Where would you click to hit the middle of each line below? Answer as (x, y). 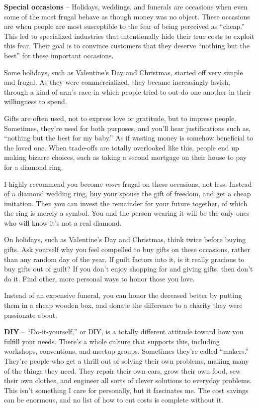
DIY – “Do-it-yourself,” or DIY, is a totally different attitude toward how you (124, 332)
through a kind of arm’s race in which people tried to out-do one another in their (128, 91)
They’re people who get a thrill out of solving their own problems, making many (127, 361)
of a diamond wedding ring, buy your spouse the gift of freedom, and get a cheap (128, 194)
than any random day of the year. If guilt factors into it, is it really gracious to (124, 259)
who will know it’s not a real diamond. (63, 222)
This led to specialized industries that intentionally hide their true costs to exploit (129, 36)
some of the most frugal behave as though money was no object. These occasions (127, 16)
